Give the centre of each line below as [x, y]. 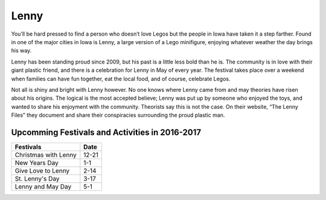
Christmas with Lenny [46, 155]
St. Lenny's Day [37, 178]
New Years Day [37, 163]
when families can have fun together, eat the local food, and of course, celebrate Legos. [121, 79]
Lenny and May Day [43, 186]
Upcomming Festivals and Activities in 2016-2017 [106, 132]
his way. [21, 51]
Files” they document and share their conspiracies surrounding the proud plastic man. [118, 115]
